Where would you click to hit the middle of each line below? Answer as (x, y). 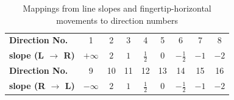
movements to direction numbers (117, 20)
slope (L (27, 55)
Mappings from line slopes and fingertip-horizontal (117, 8)
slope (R (27, 86)
